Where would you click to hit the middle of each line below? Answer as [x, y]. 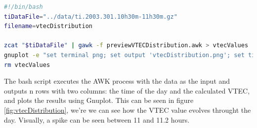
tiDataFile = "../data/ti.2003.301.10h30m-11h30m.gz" [91, 16]
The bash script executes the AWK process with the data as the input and [117, 81]
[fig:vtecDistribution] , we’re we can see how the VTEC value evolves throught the [128, 110]
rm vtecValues [27, 65]
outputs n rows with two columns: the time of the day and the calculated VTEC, [127, 90]
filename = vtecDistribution [48, 26]
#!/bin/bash [23, 7]
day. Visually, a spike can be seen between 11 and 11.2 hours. [97, 119]
